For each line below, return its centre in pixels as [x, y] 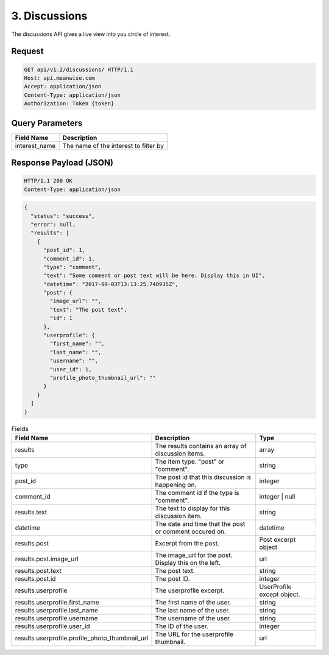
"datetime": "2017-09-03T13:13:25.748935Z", [111, 284]
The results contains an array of [201, 446]
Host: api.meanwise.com [60, 78]
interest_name [35, 145]
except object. [280, 594]
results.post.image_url [47, 559]
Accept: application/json [63, 86]
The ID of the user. [182, 626]
